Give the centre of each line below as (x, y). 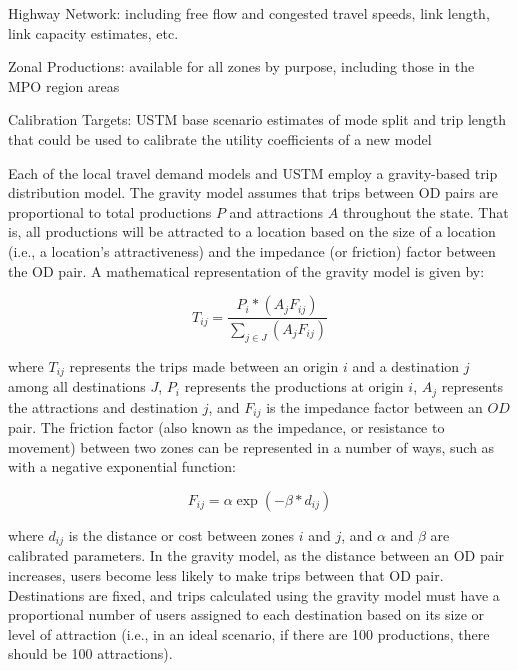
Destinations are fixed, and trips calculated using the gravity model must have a (254, 594)
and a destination (406, 365)
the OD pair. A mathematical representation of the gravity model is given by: (246, 270)
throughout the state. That (425, 211)
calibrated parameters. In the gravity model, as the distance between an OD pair (256, 555)
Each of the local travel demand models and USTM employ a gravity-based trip (253, 172)
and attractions (276, 211)
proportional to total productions (110, 211)
